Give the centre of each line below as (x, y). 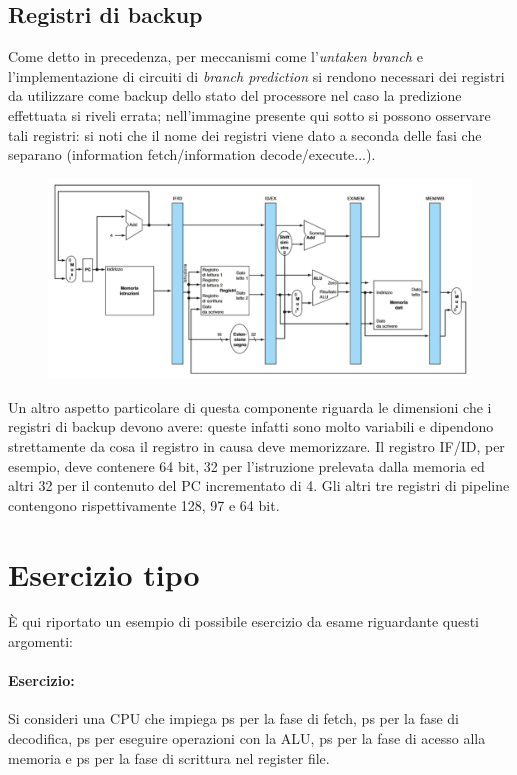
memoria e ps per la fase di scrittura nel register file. (169, 757)
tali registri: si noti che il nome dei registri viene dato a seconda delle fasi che (245, 134)
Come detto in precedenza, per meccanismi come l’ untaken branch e (215, 56)
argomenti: (40, 641)
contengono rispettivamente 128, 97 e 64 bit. (144, 504)
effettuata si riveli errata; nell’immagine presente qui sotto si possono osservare (249, 114)
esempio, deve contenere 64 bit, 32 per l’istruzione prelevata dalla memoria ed (246, 465)
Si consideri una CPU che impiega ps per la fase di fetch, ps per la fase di (234, 718)
